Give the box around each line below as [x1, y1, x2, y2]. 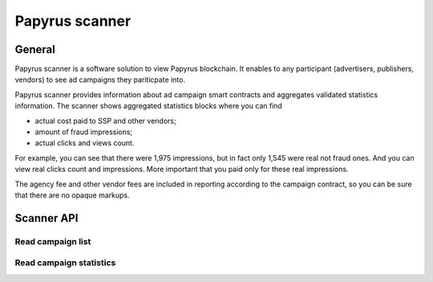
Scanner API [14, 211, 79, 225]
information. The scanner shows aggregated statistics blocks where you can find [14, 101, 282, 111]
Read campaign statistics [14, 257, 116, 268]
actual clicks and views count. [34, 138, 135, 148]
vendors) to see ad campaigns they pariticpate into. [14, 75, 186, 84]
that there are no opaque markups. [14, 190, 130, 200]
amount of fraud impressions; [34, 127, 133, 137]
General [14, 43, 56, 56]
